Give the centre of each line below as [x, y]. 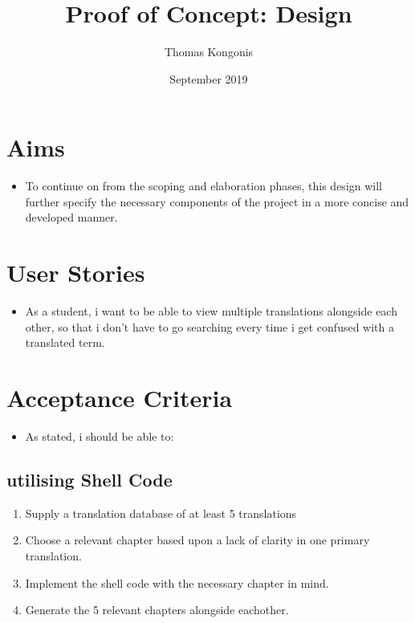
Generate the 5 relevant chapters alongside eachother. [157, 610]
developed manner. [71, 217]
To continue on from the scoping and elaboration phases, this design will [204, 186]
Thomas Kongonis [209, 52]
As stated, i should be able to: [100, 436]
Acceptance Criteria [120, 398]
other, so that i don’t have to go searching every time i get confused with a [210, 326]
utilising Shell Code [90, 480]
